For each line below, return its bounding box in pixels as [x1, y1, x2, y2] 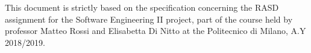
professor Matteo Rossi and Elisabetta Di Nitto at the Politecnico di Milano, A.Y [5, 24, 306, 37]
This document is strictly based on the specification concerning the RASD [5, 1, 279, 13]
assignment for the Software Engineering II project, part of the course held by [5, 13, 293, 25]
